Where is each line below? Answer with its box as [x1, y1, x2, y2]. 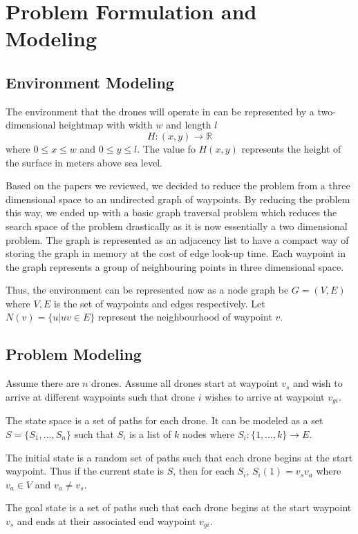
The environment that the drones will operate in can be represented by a [6, 104, 314, 118]
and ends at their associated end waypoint [17, 513, 196, 528]
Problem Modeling [6, 343, 142, 365]
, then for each [173, 464, 234, 478]
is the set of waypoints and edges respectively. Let [53, 296, 265, 310]
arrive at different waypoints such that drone [6, 389, 196, 403]
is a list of [129, 426, 171, 441]
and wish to [293, 376, 343, 390]
